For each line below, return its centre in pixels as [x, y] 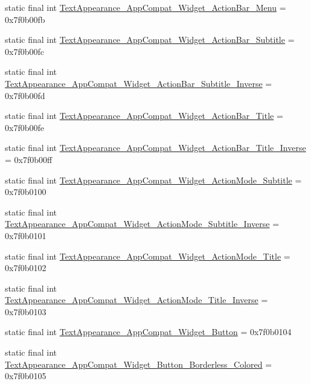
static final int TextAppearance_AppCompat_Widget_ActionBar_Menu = [146, 7]
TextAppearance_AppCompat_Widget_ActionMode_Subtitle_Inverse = [142, 224]
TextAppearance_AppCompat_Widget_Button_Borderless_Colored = [139, 364]
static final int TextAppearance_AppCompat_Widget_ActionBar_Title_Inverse [155, 148]
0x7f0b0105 [26, 376]
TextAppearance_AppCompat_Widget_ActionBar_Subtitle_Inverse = [139, 83]
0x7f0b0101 [26, 235]
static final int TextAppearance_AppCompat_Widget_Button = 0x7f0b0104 [148, 332]
